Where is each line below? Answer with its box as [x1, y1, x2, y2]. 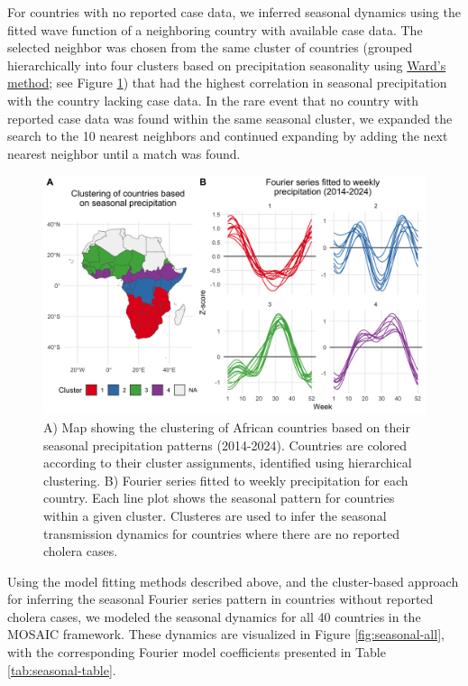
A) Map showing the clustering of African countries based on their [43, 417, 410, 436]
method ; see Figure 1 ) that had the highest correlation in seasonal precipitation [7, 73, 447, 92]
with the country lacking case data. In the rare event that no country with [7, 90, 419, 109]
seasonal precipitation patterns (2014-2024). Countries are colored [43, 435, 408, 454]
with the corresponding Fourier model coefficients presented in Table [7, 643, 386, 662]
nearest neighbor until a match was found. [7, 144, 241, 162]
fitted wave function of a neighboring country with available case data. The [7, 20, 423, 39]
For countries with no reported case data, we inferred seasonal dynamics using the [7, 3, 461, 21]
